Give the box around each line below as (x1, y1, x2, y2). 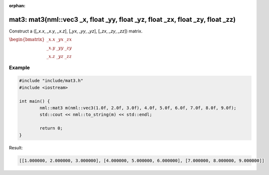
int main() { (19, 98, 50, 104)
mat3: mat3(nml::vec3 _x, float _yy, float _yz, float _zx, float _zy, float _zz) (9, 15, 236, 24)
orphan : (9, 3, 26, 8)
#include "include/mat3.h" (19, 78, 83, 83)
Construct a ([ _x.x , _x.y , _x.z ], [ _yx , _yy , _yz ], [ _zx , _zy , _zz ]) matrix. (9, 28, 143, 34)
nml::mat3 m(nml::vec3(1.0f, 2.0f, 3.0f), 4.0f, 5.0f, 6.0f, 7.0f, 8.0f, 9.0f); (39, 105, 237, 111)
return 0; (39, 126, 63, 131)
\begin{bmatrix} (9, 37, 45, 42)
